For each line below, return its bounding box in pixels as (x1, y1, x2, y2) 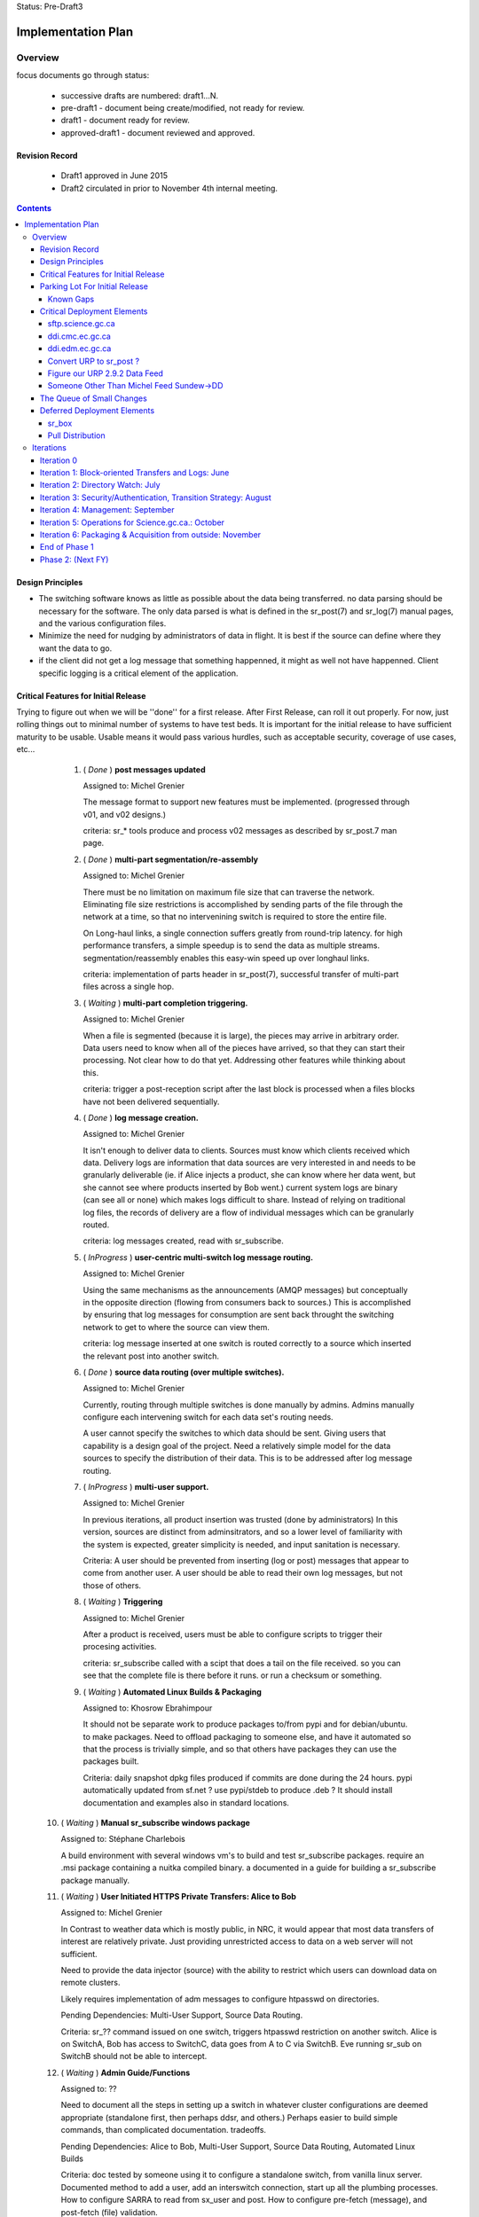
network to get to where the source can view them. (82, 1321, 271, 1332)
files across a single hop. (82, 981, 175, 992)
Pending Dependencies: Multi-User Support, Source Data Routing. (60, 2009, 303, 2021)
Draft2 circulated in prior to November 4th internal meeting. (60, 183, 279, 193)
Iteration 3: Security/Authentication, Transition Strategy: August (40, 492, 272, 503)
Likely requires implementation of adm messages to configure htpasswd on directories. (60, 1994, 380, 2004)
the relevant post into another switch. (82, 1351, 219, 1361)
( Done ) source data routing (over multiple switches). (82, 1367, 285, 1377)
